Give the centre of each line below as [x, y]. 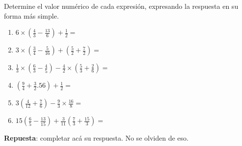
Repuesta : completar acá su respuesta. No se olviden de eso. [96, 138]
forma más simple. [31, 15]
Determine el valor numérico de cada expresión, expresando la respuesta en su [121, 6]
